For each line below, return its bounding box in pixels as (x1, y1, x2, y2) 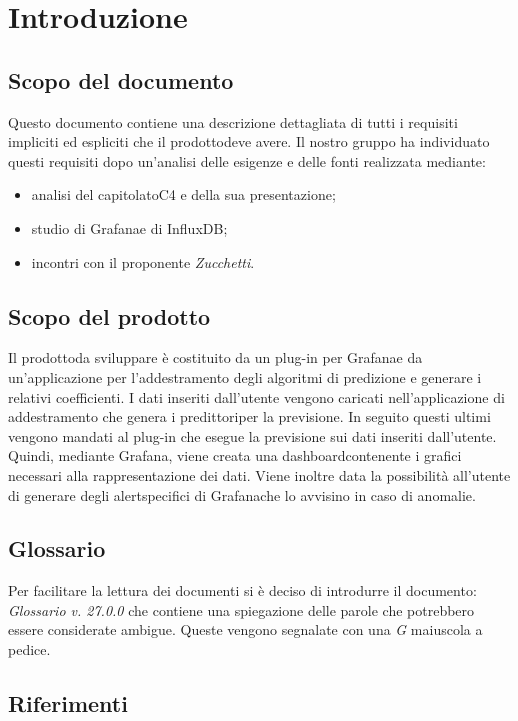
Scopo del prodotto (8, 300, 211, 331)
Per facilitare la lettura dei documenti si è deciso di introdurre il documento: (8, 580, 477, 601)
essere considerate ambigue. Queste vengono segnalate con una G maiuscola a (8, 619, 483, 640)
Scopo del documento (8, 64, 234, 95)
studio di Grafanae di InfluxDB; (31, 217, 228, 238)
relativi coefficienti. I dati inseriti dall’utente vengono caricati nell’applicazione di (8, 386, 505, 407)
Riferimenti (8, 688, 128, 719)
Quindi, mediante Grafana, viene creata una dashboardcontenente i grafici (8, 445, 462, 466)
